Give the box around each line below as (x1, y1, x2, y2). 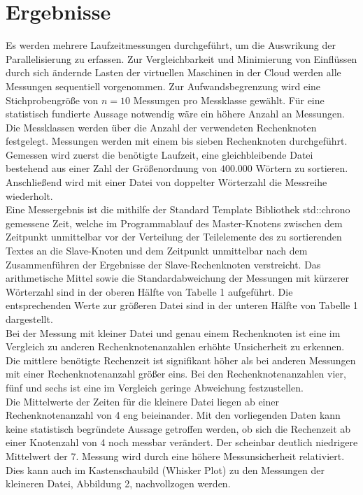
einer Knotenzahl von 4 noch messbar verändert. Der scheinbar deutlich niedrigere (6, 435, 358, 450)
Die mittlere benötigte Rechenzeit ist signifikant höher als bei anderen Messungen (6, 352, 356, 367)
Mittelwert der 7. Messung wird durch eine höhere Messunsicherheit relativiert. (6, 448, 345, 463)
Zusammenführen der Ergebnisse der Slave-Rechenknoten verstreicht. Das (6, 257, 321, 271)
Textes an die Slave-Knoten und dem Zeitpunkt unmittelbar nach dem (6, 243, 308, 258)
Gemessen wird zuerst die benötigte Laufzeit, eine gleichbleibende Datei (6, 147, 313, 162)
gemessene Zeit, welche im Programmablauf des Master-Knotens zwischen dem (6, 215, 343, 230)
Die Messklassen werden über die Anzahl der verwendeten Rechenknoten (6, 120, 317, 134)
